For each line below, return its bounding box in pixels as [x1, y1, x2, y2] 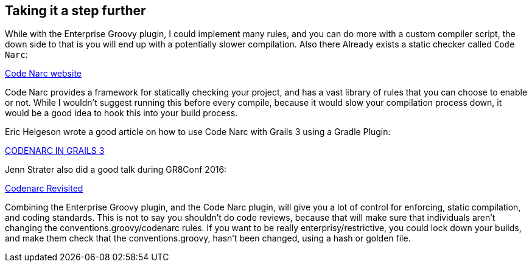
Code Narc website [5, 68, 82, 79]
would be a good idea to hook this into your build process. [5, 108, 238, 119]
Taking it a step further [5, 3, 146, 18]
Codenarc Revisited [5, 183, 83, 194]
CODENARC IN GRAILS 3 [5, 145, 105, 156]
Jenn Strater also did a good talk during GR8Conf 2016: [5, 164, 227, 175]
